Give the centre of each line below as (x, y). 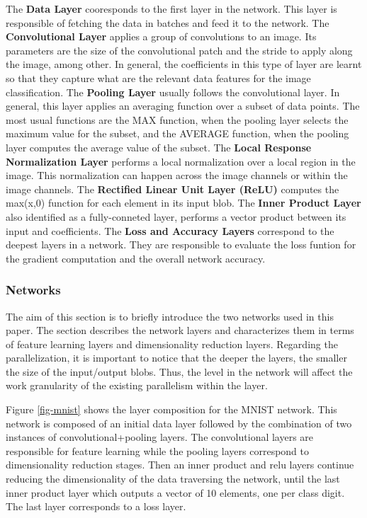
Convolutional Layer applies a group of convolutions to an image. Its (161, 36)
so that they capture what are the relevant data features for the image (158, 77)
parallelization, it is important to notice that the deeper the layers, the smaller (176, 358)
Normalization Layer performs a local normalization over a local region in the (181, 161)
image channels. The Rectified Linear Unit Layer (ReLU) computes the (173, 189)
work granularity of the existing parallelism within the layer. (137, 385)
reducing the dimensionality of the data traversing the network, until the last (173, 479)
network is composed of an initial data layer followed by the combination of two (179, 423)
